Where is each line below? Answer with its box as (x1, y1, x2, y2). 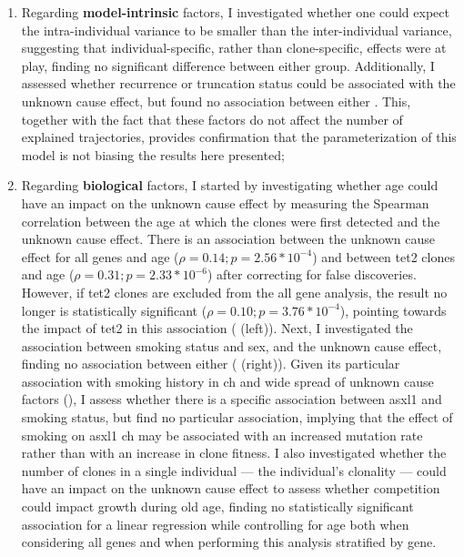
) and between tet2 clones (312, 247, 455, 266)
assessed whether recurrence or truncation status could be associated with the (21, 74, 456, 93)
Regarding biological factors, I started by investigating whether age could (21, 176, 439, 195)
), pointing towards (339, 300, 447, 319)
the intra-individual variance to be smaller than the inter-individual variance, (21, 20, 452, 39)
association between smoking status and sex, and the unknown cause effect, (21, 336, 442, 355)
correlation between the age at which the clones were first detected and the (21, 211, 440, 230)
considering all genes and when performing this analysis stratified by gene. (21, 532, 437, 552)
